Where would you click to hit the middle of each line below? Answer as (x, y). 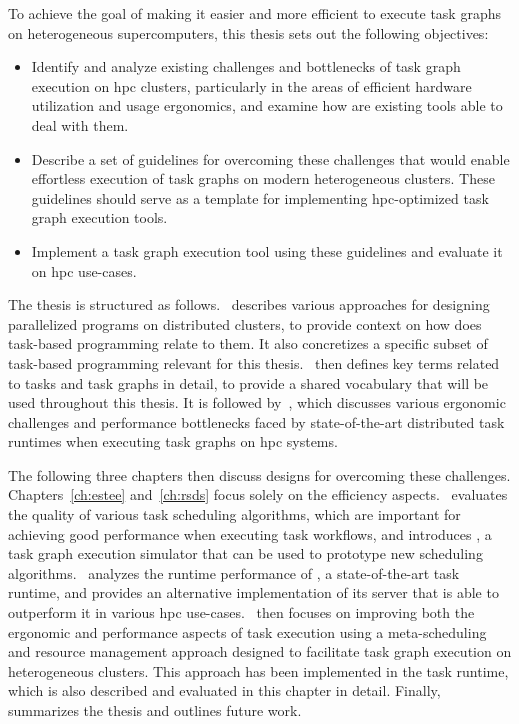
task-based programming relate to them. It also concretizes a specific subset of (248, 343)
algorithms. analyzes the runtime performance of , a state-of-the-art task (234, 572)
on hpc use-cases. (84, 270)
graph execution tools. (99, 217)
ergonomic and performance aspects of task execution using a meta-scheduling (247, 631)
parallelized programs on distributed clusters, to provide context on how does (245, 323)
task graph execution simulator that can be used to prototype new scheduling (245, 553)
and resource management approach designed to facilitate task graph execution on (260, 651)
